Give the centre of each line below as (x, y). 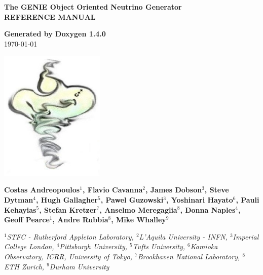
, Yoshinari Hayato (199, 199)
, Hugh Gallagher (67, 199)
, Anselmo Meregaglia (138, 209)
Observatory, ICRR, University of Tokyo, (68, 256)
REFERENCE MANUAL (50, 16)
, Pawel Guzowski (132, 199)
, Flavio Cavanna (112, 190)
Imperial (246, 236)
